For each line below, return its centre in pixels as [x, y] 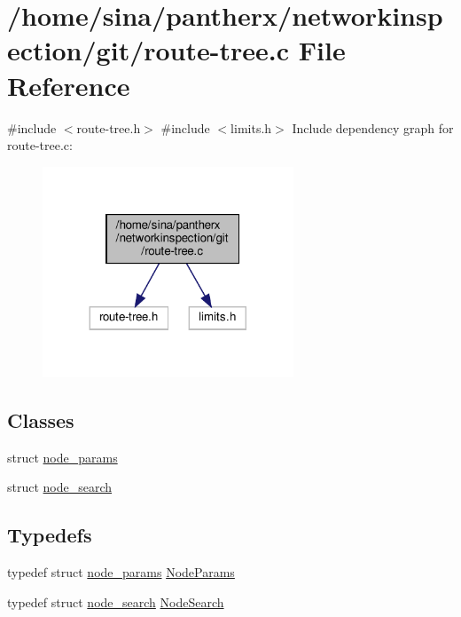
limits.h [251, 127]
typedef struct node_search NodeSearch [116, 601]
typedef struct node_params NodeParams [121, 572]
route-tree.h [109, 127]
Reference [69, 85]
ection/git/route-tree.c [148, 50]
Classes [41, 419]
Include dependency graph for [373, 127]
